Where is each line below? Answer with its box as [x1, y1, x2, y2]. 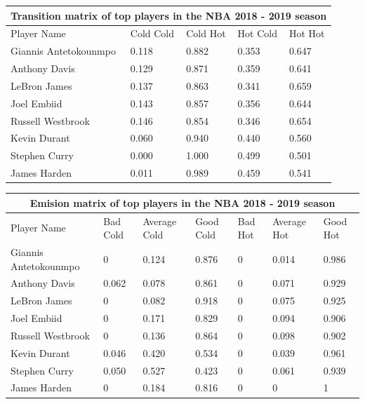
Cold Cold [130, 26, 175, 41]
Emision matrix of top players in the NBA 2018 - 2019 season [29, 195, 336, 210]
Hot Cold [237, 26, 277, 41]
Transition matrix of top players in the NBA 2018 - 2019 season [11, 8, 327, 22]
